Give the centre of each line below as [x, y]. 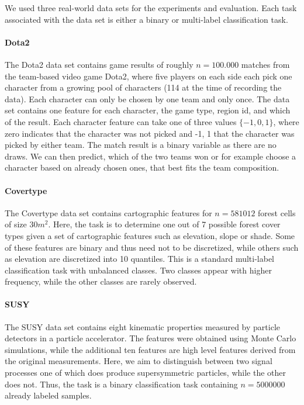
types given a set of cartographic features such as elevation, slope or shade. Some [150, 235]
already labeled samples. [48, 395]
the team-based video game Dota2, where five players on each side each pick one [148, 76]
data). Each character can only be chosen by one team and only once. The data [147, 98]
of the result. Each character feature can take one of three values [121, 121]
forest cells [277, 212]
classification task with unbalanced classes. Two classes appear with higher [138, 270]
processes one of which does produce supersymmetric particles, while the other [146, 373]
